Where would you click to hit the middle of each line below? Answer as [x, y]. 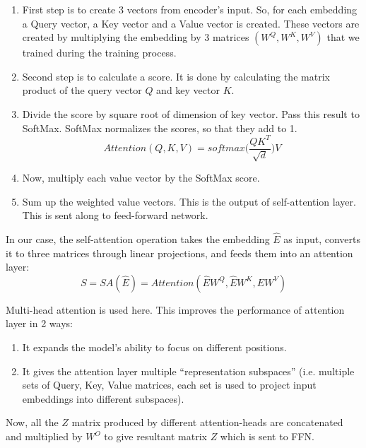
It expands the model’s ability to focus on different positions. [154, 347]
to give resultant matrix [155, 436]
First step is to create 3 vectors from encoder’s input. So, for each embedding [190, 9]
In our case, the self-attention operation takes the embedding [138, 239]
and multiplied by [44, 436]
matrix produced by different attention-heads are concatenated [207, 422]
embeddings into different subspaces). [103, 398]
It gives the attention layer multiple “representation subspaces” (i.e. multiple [188, 371]
